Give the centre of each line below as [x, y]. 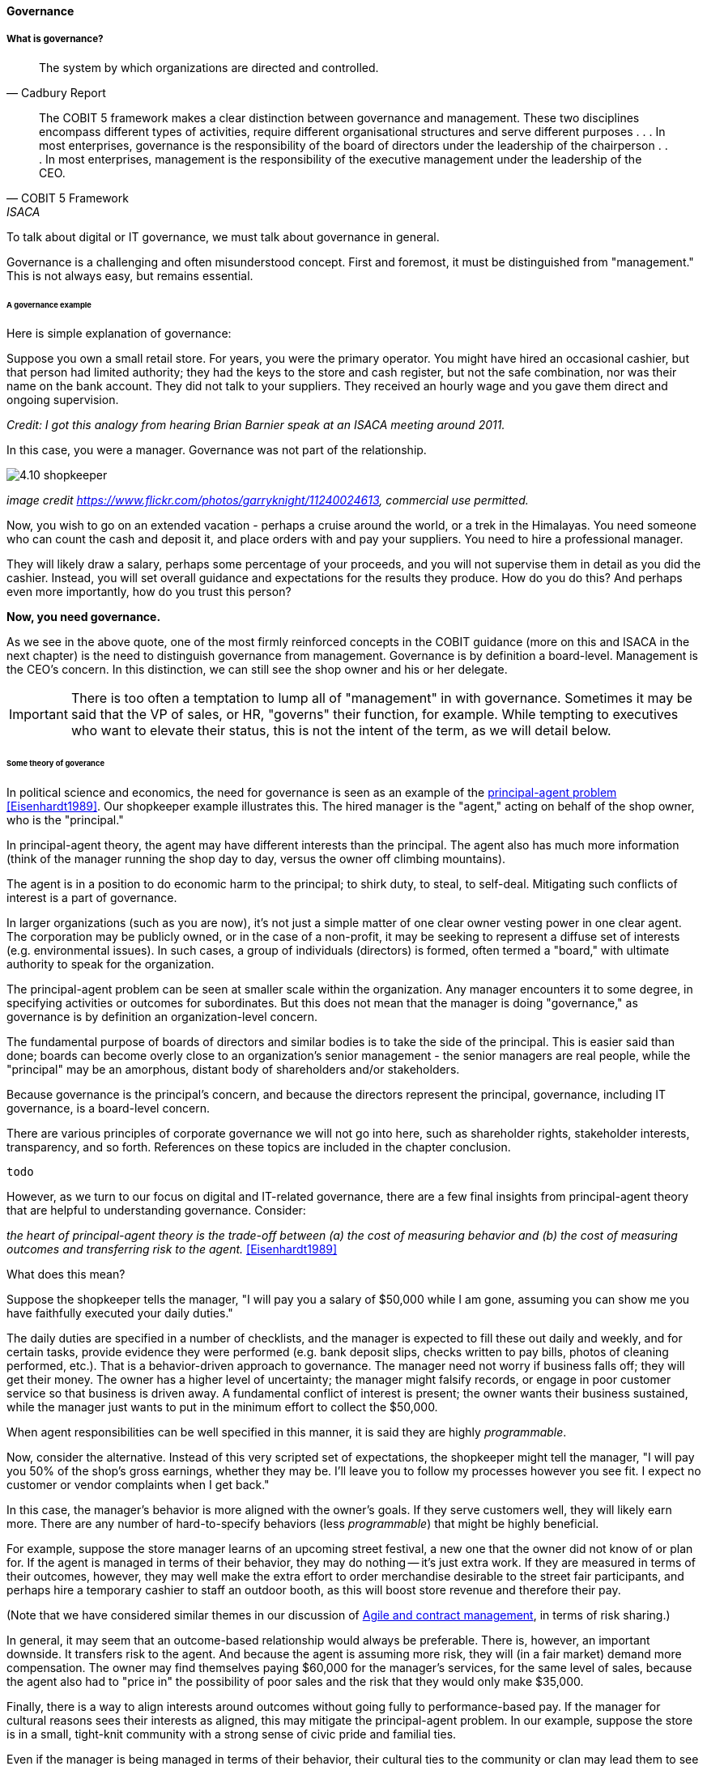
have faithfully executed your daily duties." [120, 1313]
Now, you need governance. [84, 617]
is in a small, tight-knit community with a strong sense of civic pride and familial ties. [232, 1734]
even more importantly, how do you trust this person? [149, 592]
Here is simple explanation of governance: [119, 334]
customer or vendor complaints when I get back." [138, 1485]
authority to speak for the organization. [111, 964]
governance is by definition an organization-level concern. [162, 1017]
